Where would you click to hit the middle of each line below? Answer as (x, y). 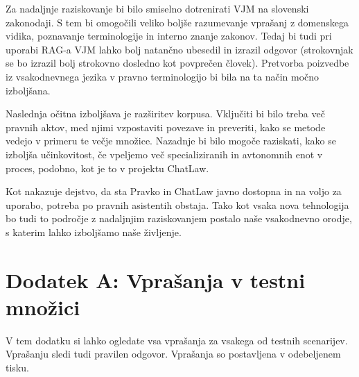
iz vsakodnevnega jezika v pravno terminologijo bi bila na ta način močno (163, 76)
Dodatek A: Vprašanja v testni (156, 279)
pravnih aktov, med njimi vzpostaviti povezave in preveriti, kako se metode (166, 127)
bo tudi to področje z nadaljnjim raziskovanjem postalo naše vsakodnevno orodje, (179, 218)
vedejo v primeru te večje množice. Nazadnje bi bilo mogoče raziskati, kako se (171, 141)
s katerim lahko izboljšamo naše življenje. (94, 232)
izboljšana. (28, 90)
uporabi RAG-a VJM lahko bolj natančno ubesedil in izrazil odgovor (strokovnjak (179, 49)
